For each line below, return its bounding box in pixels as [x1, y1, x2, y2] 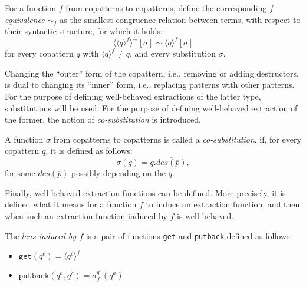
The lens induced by [5, 229, 77, 242]
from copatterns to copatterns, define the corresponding [65, 2, 267, 14]
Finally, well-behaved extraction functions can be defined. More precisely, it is [5, 186, 286, 199]
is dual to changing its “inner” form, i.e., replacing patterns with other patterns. [5, 78, 295, 91]
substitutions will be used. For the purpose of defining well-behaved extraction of [5, 101, 298, 114]
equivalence [5, 13, 45, 25]
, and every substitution [129, 47, 216, 60]
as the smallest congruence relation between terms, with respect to [60, 13, 301, 25]
